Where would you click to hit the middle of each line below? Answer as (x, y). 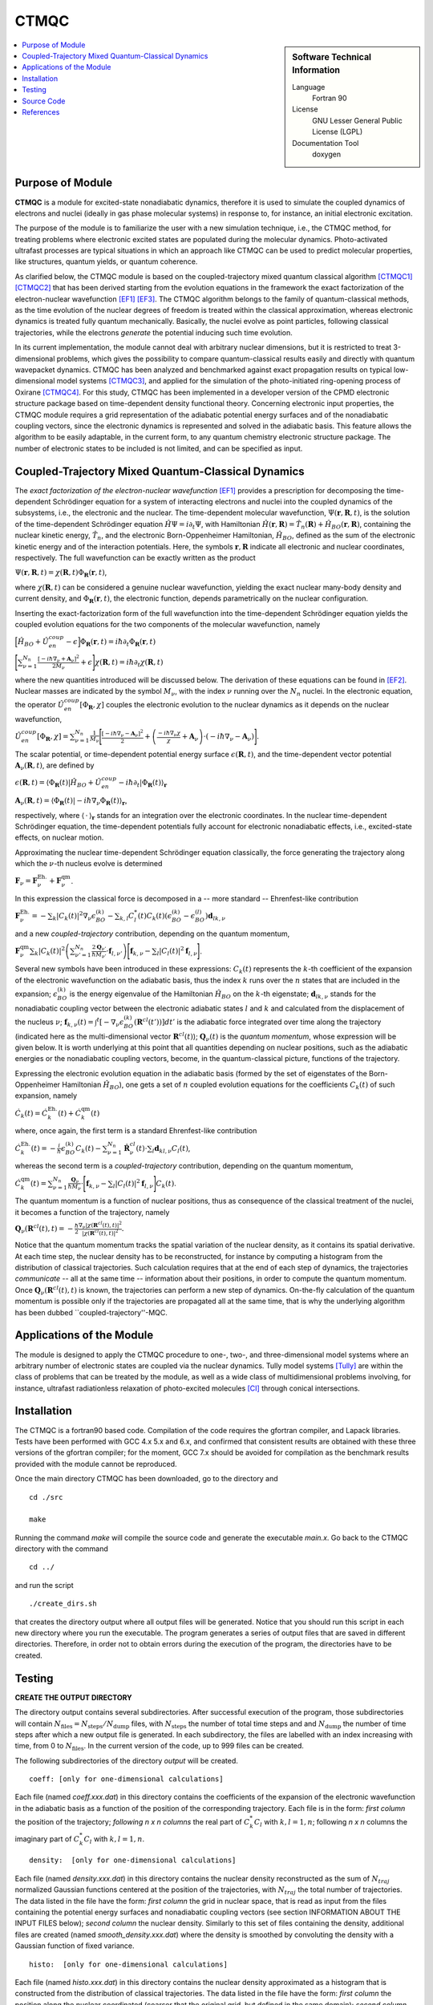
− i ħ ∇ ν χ (169, 734)
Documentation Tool (326, 143)
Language (309, 87)
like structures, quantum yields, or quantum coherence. (106, 261)
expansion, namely (46, 1096)
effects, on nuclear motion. (59, 837)
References (41, 111)
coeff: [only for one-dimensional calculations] (126, 1779)
